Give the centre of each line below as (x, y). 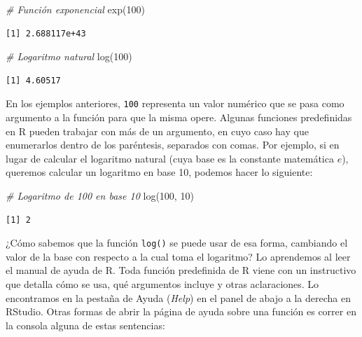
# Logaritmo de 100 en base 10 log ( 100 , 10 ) (100, 195)
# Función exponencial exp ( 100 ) (75, 9)
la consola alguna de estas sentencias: (85, 325)
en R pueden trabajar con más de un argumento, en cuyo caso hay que (157, 131)
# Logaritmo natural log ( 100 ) (69, 56)
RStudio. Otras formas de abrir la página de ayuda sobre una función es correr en (181, 311)
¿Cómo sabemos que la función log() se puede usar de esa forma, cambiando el (177, 243)
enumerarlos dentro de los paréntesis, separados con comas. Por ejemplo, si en (173, 145)
